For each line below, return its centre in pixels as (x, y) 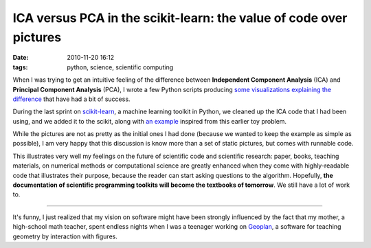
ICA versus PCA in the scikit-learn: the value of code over (180, 18)
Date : (21, 58)
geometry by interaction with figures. (65, 236)
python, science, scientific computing (120, 67)
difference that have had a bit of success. (71, 99)
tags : (20, 67)
